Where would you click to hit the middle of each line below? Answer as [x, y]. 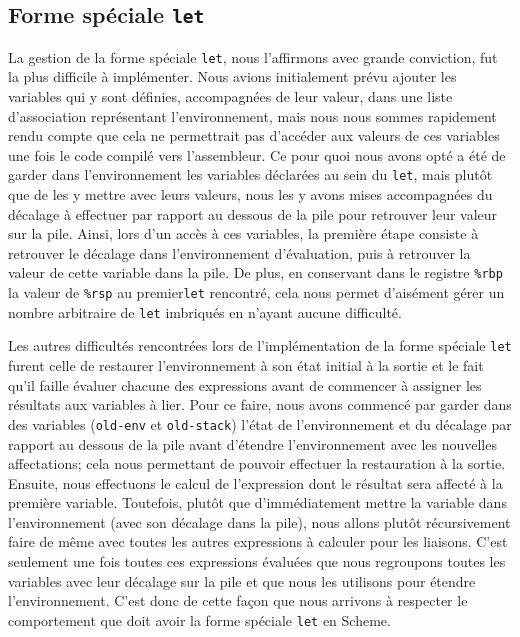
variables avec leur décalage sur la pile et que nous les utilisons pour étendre [242, 580]
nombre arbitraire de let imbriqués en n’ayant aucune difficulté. [205, 311]
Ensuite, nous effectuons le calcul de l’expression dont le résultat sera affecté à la [255, 482]
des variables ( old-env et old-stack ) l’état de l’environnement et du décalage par [260, 423]
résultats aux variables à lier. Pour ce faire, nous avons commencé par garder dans [260, 404]
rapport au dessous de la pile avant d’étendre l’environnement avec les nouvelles [252, 443]
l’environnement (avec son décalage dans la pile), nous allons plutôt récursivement [259, 521]
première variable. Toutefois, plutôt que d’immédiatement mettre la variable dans [257, 502]
